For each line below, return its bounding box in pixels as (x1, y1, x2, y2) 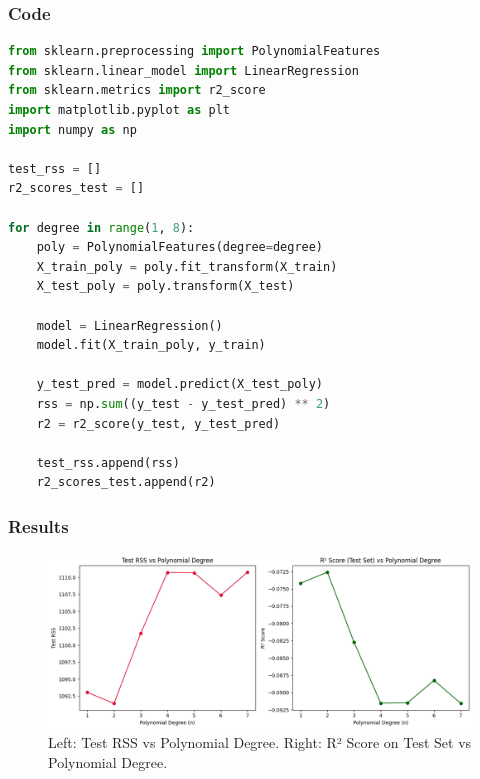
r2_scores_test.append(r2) (36, 475, 216, 490)
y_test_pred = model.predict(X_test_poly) (36, 377, 324, 392)
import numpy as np (8, 122, 137, 137)
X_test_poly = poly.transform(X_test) (36, 279, 295, 294)
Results (8, 513, 69, 538)
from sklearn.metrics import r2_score (8, 83, 266, 98)
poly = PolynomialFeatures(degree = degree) (36, 240, 324, 255)
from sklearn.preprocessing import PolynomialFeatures (8, 44, 381, 59)
